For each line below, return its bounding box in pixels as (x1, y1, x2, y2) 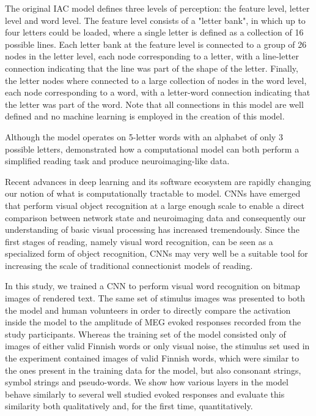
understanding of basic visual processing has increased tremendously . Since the (5, 223, 299, 236)
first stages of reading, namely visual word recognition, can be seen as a (5, 235, 273, 248)
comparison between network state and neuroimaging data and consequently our (5, 211, 306, 224)
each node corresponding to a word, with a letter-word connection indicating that (5, 86, 310, 99)
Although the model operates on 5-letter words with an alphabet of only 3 (5, 130, 283, 143)
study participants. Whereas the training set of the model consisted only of (5, 327, 286, 340)
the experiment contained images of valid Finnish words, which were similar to (5, 352, 299, 365)
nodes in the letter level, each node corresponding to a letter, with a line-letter (5, 50, 299, 62)
